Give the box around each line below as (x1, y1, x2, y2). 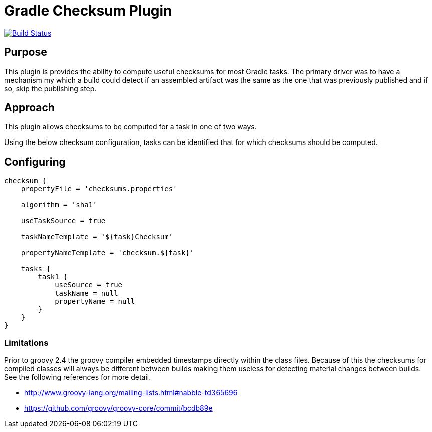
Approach (4, 101, 55, 114)
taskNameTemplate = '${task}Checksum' (21, 233, 173, 241)
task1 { (38, 273, 68, 281)
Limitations (4, 337, 49, 348)
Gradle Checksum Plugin (4, 2, 172, 19)
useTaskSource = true (21, 217, 106, 225)
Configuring (4, 155, 66, 168)
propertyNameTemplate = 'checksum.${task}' (21, 249, 194, 257)
